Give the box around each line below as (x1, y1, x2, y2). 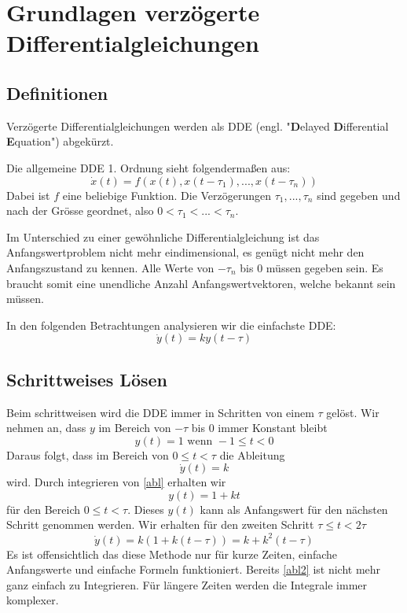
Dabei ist (6, 186, 50, 203)
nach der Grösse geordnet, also (6, 202, 154, 219)
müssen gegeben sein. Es (266, 259, 383, 275)
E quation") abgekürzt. (6, 133, 114, 150)
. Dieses (127, 500, 164, 517)
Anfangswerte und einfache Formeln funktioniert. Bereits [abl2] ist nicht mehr (6, 561, 381, 578)
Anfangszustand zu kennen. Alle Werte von (6, 259, 214, 275)
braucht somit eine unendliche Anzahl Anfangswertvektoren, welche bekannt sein (6, 275, 396, 291)
